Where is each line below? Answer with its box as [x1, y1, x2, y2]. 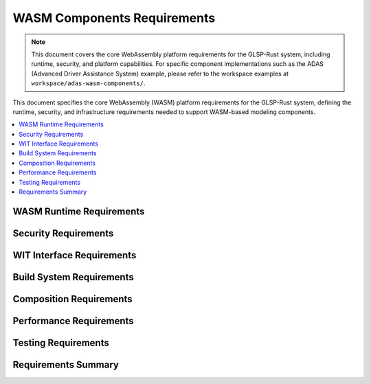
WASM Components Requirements [12, 10, 216, 25]
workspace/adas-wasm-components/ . [31, 79, 146, 87]
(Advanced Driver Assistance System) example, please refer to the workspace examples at [31, 69, 289, 78]
